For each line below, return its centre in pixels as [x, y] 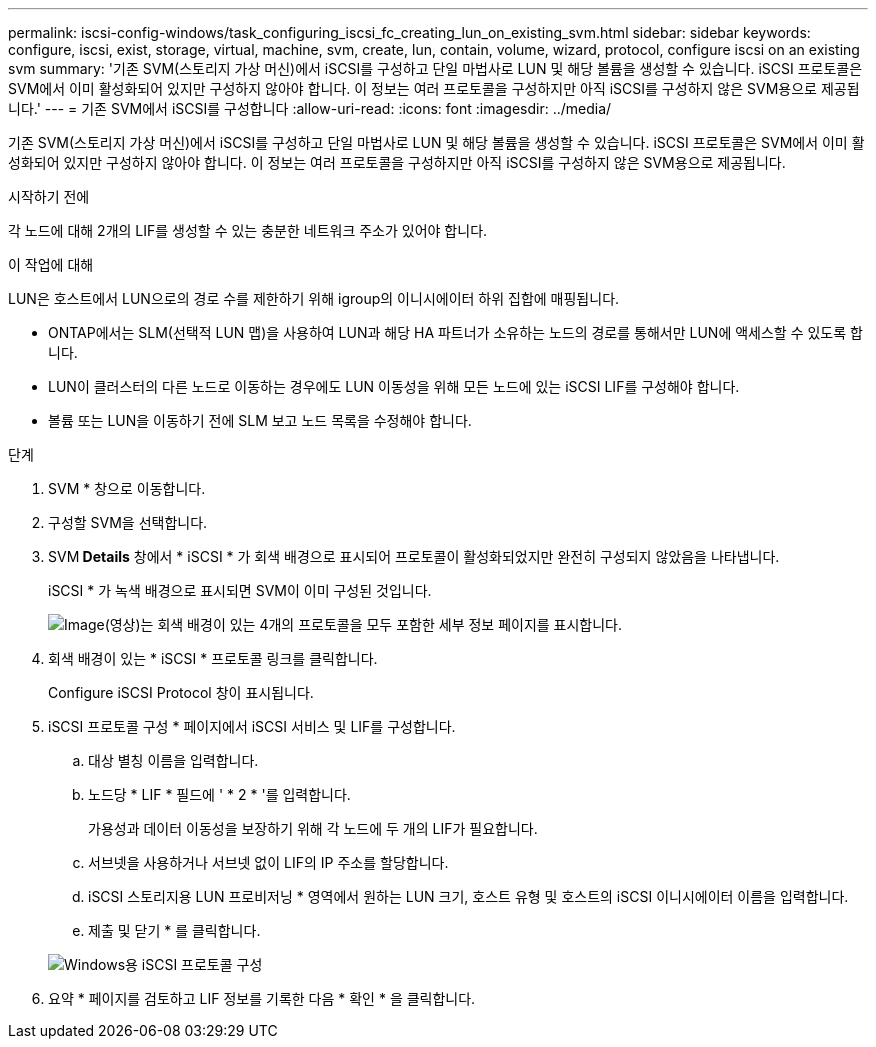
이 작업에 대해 [51, 264]
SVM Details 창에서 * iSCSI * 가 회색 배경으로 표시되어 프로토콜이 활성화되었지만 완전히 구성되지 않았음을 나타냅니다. [414, 556]
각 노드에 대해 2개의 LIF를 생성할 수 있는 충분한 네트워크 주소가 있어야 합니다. [248, 230]
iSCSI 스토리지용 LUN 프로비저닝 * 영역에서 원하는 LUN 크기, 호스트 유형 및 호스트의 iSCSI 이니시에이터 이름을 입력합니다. [468, 896]
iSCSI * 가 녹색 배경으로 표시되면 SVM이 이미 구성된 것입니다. [240, 590]
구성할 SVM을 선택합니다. [128, 522]
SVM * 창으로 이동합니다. [127, 488]
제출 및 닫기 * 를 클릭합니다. [174, 930]
